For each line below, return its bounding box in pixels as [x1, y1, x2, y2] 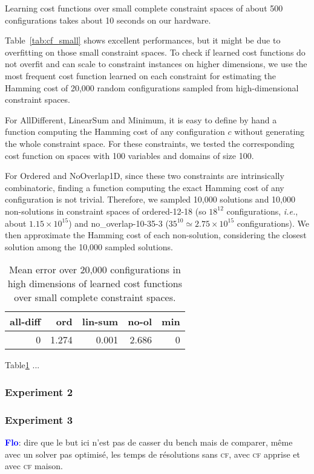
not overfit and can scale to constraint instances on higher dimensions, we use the [5, 57, 307, 70]
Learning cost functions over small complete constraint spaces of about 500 [5, 2, 283, 14]
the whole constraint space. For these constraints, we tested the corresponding [5, 137, 295, 149]
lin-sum [82, 314, 119, 329]
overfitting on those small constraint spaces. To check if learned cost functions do [5, 45, 306, 58]
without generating [234, 125, 305, 138]
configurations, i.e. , [226, 204, 298, 217]
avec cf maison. [5, 459, 63, 472]
